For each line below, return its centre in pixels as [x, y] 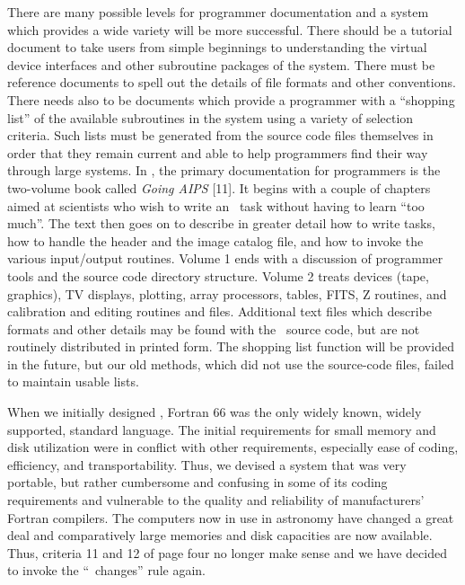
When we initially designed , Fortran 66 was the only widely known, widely [215, 412]
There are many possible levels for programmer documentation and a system [218, 12]
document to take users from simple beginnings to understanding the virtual [217, 47]
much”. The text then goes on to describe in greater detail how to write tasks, [221, 223]
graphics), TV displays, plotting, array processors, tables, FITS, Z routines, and [227, 293]
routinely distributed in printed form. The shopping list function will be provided [231, 346]
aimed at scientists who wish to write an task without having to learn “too [216, 205]
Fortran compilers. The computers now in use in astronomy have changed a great [231, 517]
